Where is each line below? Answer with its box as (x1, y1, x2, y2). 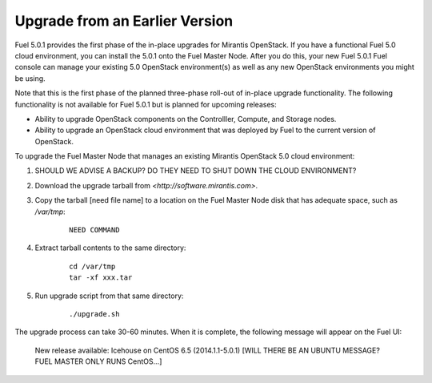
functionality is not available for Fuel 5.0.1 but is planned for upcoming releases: (14, 99, 277, 109)
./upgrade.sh (69, 309, 120, 318)
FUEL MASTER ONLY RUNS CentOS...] (34, 357, 162, 366)
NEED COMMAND (69, 225, 120, 235)
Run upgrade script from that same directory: (34, 291, 184, 300)
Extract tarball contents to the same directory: (34, 243, 186, 252)
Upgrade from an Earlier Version (14, 12, 234, 30)
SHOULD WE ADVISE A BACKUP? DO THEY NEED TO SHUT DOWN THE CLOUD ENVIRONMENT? (34, 166, 357, 175)
